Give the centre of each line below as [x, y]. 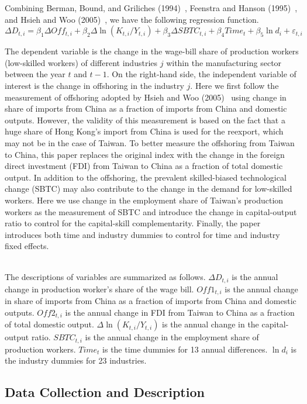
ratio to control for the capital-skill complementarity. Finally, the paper [133, 223]
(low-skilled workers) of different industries [81, 62]
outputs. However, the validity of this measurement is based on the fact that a [145, 120]
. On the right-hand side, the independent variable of [201, 74]
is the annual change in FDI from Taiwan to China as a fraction [180, 312]
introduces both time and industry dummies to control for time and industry [142, 234]
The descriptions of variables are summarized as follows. [105, 277]
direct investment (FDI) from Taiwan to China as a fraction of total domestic [144, 166]
